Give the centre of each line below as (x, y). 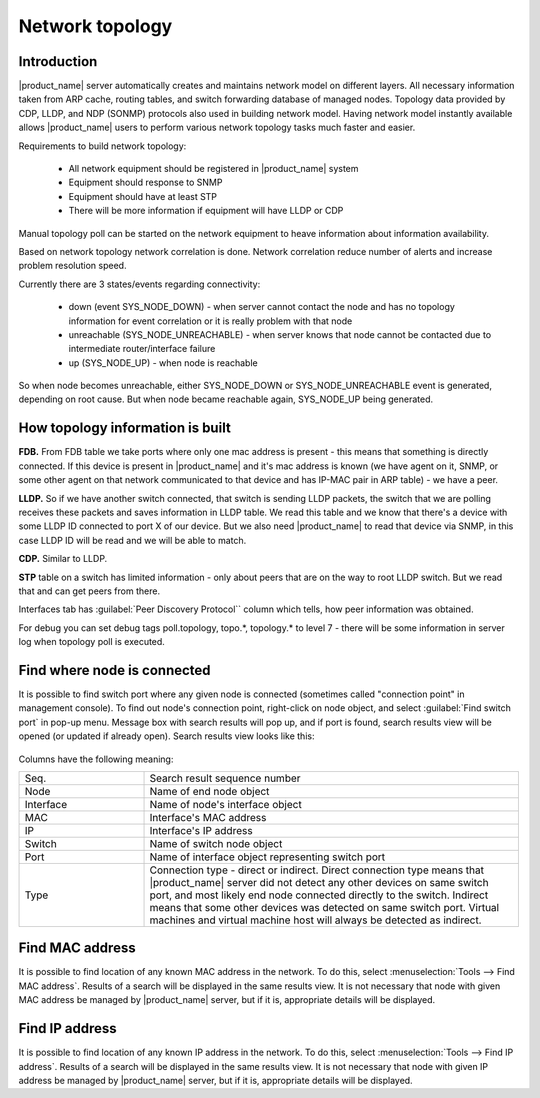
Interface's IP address (201, 830)
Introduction (58, 61)
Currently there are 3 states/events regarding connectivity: (139, 284)
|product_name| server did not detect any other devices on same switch (319, 882)
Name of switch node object (216, 843)
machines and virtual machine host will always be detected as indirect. (315, 920)
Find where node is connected (114, 670)
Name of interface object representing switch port (267, 857)
